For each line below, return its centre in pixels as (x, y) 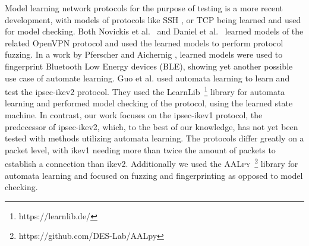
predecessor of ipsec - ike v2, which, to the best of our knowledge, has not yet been (152, 126)
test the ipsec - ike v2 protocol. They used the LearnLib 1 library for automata (145, 91)
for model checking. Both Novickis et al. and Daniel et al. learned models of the (154, 31)
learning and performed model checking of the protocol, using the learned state (149, 103)
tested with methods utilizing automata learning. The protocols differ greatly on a (154, 138)
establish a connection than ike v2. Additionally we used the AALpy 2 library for (152, 163)
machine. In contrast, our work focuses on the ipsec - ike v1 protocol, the (134, 115)
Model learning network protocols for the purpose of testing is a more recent (144, 8)
